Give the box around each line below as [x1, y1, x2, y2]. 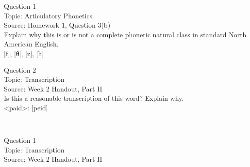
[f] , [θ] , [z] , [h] [4, 48, 44, 58]
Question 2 [4, 64, 36, 75]
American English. [4, 39, 59, 49]
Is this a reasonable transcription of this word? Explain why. [4, 93, 184, 103]
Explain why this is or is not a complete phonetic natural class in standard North [4, 29, 247, 39]
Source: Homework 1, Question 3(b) [4, 20, 111, 30]
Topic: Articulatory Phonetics [4, 10, 92, 20]
